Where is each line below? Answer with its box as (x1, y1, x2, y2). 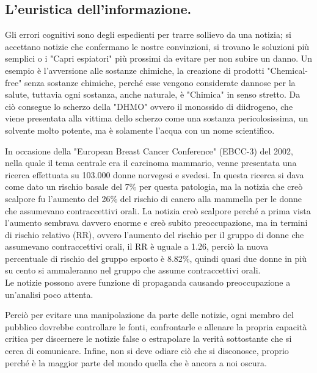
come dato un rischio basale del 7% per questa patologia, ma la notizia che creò (5, 180, 303, 193)
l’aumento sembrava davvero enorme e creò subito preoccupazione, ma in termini (5, 216, 308, 229)
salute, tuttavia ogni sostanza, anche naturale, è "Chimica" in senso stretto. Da (5, 88, 301, 101)
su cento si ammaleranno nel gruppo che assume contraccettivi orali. (5, 264, 261, 277)
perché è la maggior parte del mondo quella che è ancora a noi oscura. (5, 356, 267, 369)
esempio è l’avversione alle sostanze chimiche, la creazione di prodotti (5, 63, 264, 76)
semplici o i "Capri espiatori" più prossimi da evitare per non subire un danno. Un (5, 52, 313, 65)
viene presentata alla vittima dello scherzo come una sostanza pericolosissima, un (5, 112, 308, 125)
